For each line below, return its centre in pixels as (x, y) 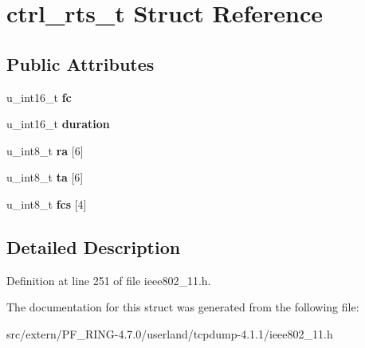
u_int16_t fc (39, 97)
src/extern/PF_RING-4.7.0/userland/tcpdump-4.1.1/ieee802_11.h (170, 333)
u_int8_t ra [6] (45, 150)
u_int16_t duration (58, 124)
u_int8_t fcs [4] (47, 203)
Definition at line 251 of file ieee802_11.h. (109, 280)
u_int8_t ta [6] (45, 177)
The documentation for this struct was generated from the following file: (183, 307)
